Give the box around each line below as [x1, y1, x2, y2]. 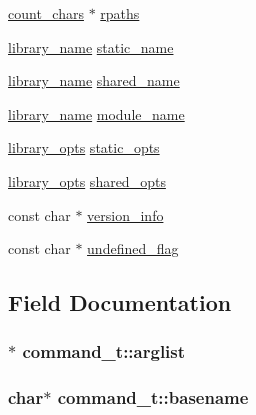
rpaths [100, 3, 140, 23]
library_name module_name [8, 103, 185, 124]
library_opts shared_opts [8, 170, 166, 191]
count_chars [8, 3, 84, 23]
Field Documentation [8, 287, 232, 318]
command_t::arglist [22, 339, 186, 364]
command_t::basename [57, 385, 249, 410]
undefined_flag [87, 238, 179, 259]
